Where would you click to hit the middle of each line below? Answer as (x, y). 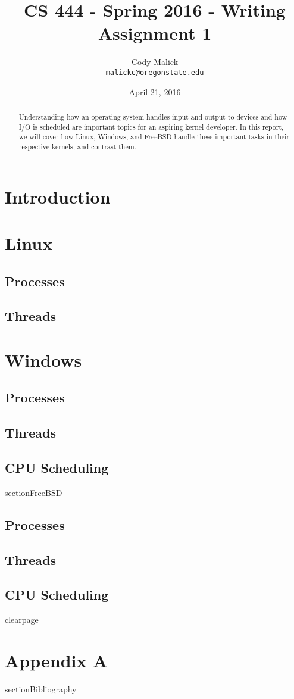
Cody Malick (155, 62)
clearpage (22, 620)
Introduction (58, 196)
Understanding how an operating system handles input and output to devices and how (153, 116)
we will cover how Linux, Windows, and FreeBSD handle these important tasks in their (154, 137)
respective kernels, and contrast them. (77, 146)
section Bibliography (41, 689)
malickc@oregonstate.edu (155, 72)
